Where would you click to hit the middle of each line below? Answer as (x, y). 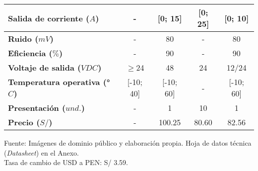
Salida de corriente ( (49, 18)
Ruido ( (23, 39)
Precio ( (24, 122)
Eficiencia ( (30, 53)
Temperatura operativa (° (59, 82)
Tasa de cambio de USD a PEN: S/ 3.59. (66, 162)
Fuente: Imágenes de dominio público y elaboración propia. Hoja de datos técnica (128, 143)
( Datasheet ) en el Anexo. (42, 152)
